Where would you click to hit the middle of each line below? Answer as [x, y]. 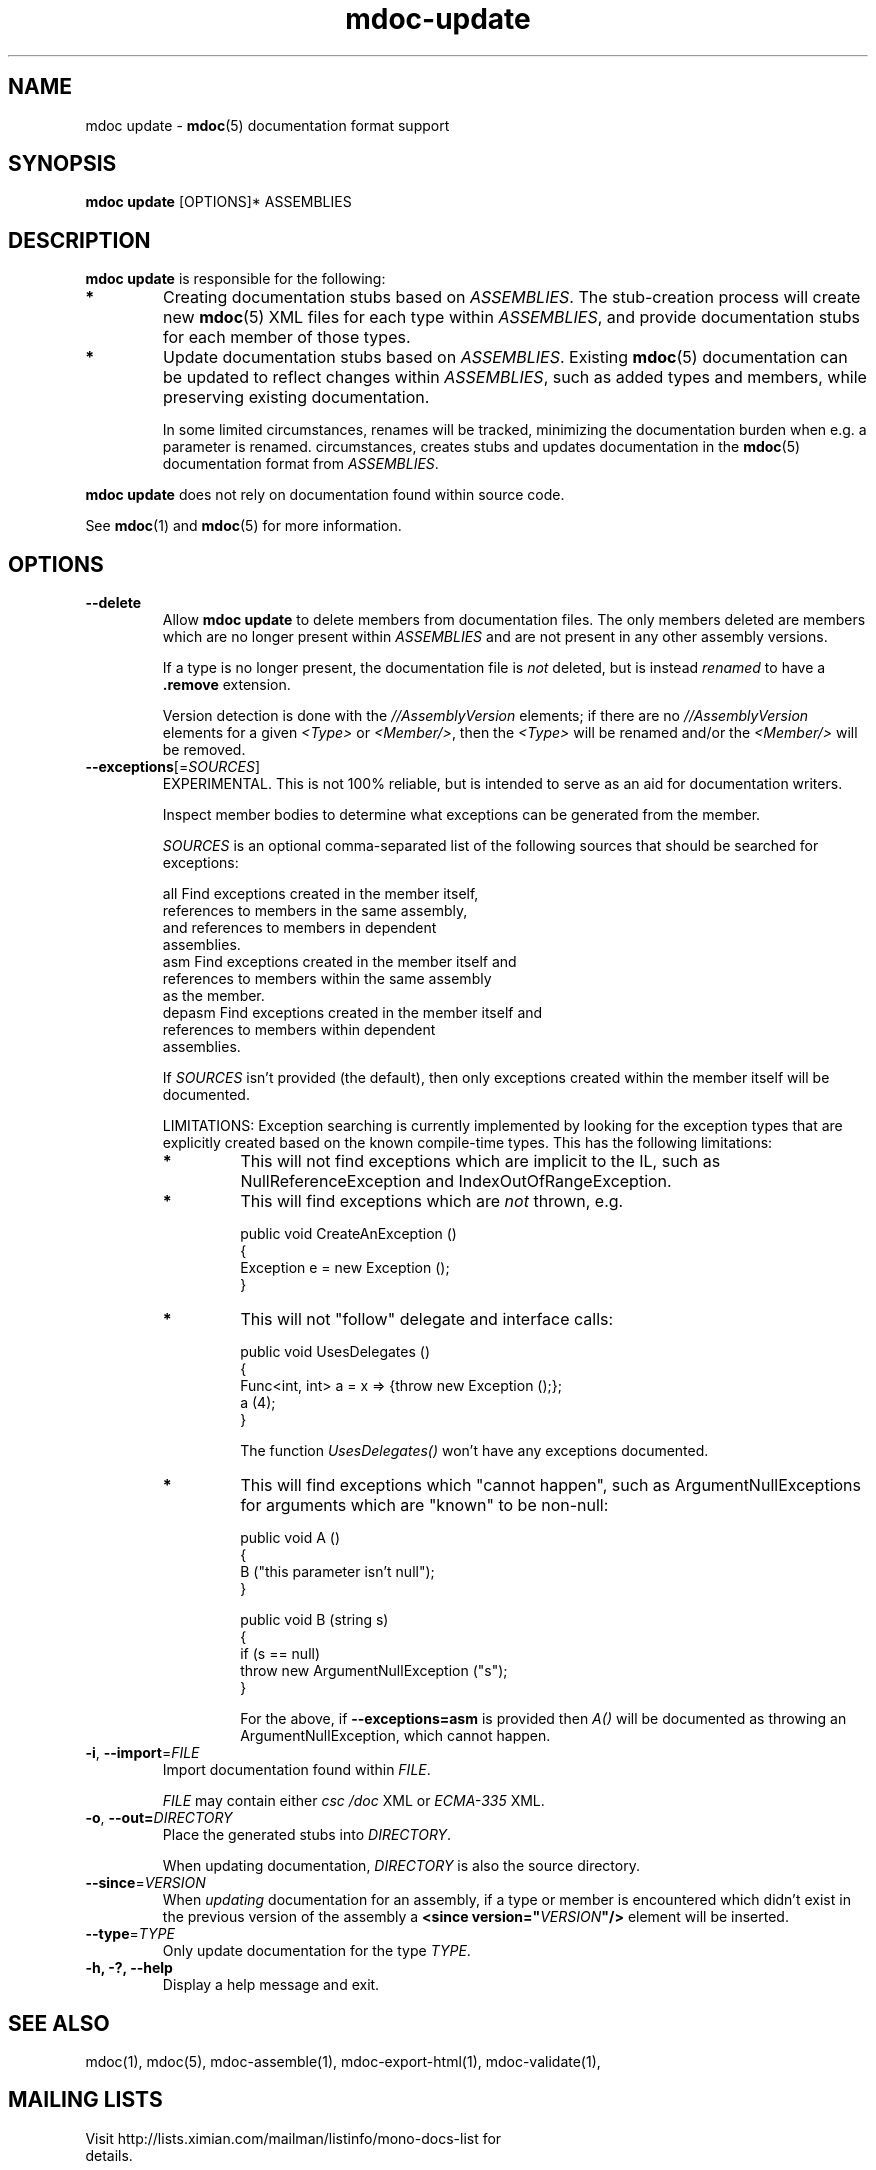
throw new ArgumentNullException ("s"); [374, 1671]
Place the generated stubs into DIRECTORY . [307, 1835]
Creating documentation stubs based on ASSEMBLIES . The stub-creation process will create [512, 297]
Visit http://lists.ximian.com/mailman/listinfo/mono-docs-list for [293, 2138]
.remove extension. [226, 685]
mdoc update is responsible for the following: [235, 279]
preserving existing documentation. [296, 397]
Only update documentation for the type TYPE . [316, 1951]
